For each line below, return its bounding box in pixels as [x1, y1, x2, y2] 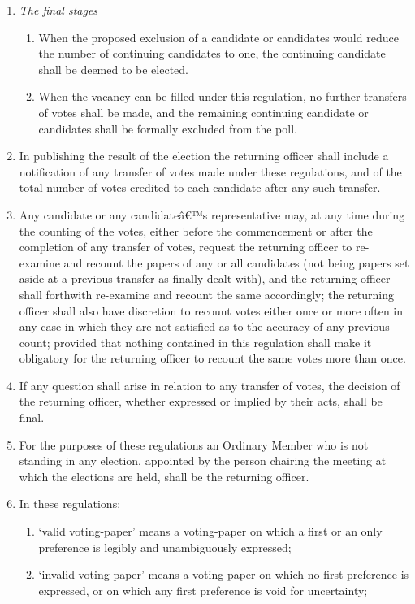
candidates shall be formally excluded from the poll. [38, 119, 297, 137]
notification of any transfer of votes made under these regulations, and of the [19, 163, 402, 180]
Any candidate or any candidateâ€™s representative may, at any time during [19, 206, 405, 223]
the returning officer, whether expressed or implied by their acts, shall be [19, 393, 383, 410]
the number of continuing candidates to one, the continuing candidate [38, 45, 386, 62]
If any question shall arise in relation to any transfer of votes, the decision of [19, 376, 400, 393]
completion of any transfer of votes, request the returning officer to [19, 238, 352, 255]
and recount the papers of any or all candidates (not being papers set [63, 254, 409, 271]
